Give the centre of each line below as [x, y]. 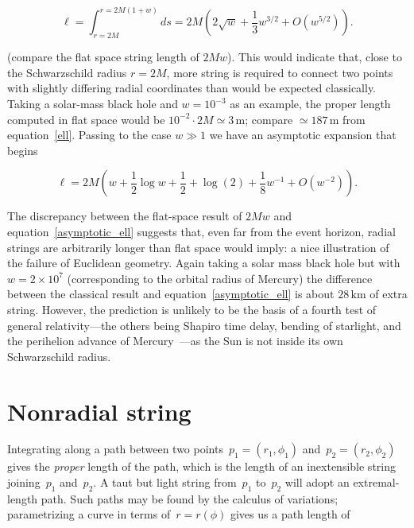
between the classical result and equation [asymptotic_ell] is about [171, 294]
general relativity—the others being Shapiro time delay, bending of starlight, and [204, 325]
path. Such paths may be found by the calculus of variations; [190, 498]
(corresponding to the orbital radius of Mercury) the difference [220, 278]
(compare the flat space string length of [103, 57]
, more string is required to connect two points [280, 72]
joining [24, 482]
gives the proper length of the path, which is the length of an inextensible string [201, 466]
